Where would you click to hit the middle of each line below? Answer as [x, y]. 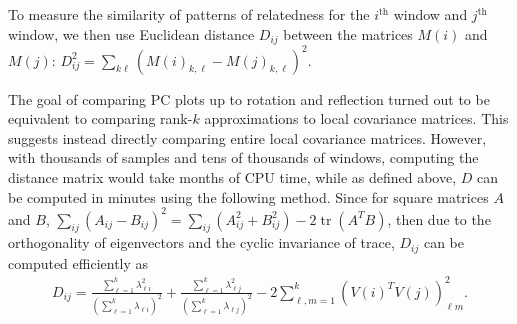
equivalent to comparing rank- [100, 118]
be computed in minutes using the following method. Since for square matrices [248, 196]
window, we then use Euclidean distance [131, 33]
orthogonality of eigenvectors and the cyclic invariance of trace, [201, 242]
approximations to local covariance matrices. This [356, 118]
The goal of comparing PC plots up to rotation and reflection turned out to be [249, 98]
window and [430, 14]
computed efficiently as [78, 262]
